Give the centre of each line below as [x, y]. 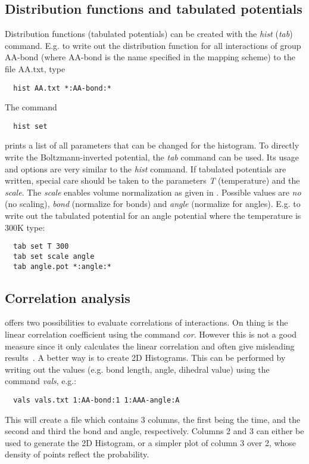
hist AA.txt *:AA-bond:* [62, 88]
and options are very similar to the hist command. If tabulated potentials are [146, 168]
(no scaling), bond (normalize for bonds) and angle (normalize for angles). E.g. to [153, 204]
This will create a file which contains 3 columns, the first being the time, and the [153, 419]
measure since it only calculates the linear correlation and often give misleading [150, 346]
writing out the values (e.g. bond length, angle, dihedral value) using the [137, 369]
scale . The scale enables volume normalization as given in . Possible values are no [153, 192]
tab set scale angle [54, 256]
